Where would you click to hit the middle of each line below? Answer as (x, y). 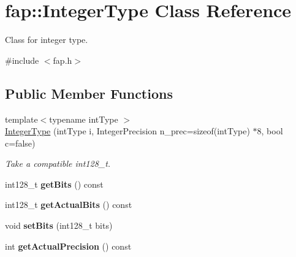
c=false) (20, 143)
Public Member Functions (89, 93)
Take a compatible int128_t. (58, 163)
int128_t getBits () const (54, 184)
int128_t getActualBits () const (69, 205)
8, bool (270, 131)
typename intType (84, 119)
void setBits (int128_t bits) (59, 225)
